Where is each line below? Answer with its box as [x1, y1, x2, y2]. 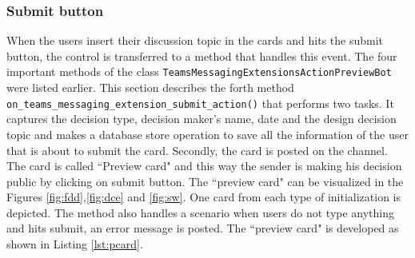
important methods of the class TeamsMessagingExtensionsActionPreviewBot [6, 63, 392, 80]
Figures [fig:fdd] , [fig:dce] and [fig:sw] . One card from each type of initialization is [6, 189, 401, 205]
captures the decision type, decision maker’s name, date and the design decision [6, 110, 397, 127]
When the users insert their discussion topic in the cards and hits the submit [6, 32, 384, 49]
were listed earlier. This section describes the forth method [6, 79, 294, 96]
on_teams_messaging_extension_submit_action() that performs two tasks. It [6, 94, 394, 111]
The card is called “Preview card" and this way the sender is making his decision [6, 157, 402, 174]
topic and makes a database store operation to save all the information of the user [6, 125, 409, 142]
